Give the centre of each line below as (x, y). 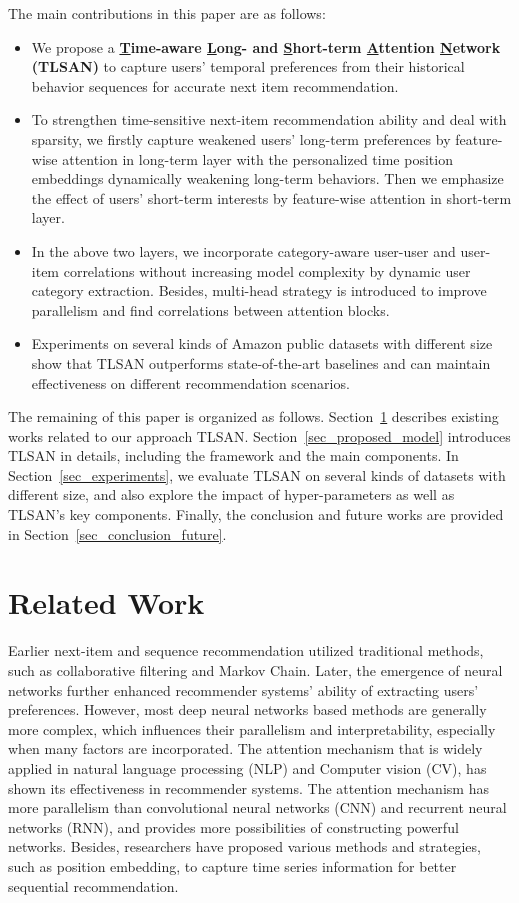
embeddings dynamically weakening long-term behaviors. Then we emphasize (267, 178)
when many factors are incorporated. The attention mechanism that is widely (245, 748)
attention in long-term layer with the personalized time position (257, 158)
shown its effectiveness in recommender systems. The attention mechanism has (248, 787)
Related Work (106, 602)
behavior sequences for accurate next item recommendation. (215, 85)
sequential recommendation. (93, 885)
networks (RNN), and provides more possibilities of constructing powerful (233, 826)
